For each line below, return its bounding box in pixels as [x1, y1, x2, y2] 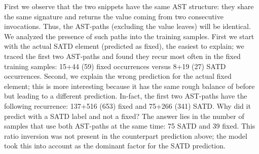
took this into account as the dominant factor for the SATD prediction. [4, 140, 226, 151]
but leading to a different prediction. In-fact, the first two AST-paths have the [4, 90, 247, 101]
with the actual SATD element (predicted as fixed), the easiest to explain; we [4, 41, 244, 51]
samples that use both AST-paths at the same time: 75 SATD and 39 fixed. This [4, 120, 255, 131]
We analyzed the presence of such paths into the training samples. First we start [4, 30, 254, 41]
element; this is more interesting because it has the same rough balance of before [4, 80, 255, 91]
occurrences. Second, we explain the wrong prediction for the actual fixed [4, 71, 232, 81]
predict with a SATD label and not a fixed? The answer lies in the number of [4, 110, 244, 121]
